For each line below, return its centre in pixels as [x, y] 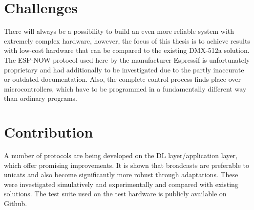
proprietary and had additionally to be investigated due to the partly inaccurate [124, 69]
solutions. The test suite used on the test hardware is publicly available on [115, 194]
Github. [16, 203]
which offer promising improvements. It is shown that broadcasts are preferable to [127, 165]
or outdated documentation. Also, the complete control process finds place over [123, 79]
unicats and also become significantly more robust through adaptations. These [121, 175]
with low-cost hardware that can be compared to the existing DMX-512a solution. [127, 50]
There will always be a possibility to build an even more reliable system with [119, 31]
